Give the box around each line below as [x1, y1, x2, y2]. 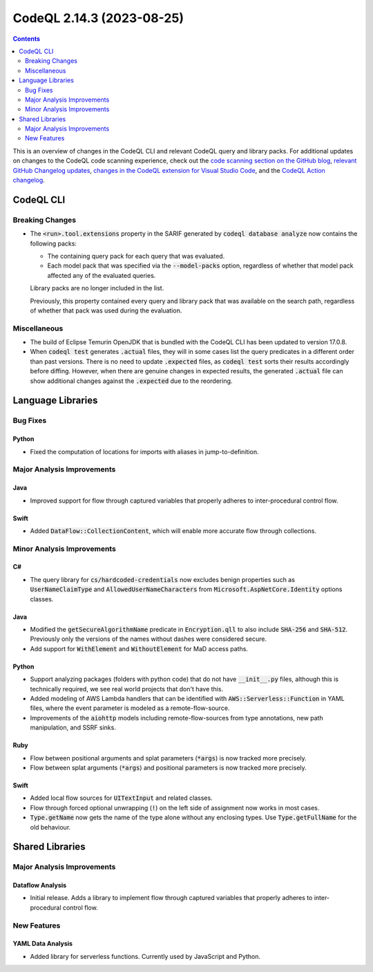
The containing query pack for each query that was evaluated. [47, 252, 225, 260]
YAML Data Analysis [12, 940, 73, 948]
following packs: [30, 239, 77, 247]
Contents [12, 35, 41, 43]
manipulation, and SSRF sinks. [30, 723, 117, 732]
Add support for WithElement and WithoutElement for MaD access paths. [30, 644, 249, 653]
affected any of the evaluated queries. [47, 271, 156, 279]
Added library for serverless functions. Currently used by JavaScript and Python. [30, 952, 261, 960]
